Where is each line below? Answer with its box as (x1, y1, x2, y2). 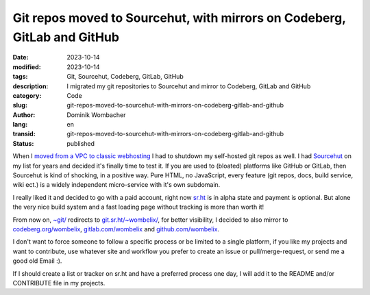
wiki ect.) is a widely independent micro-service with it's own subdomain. (12, 181, 221, 189)
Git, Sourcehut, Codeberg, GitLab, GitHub (66, 73, 184, 81)
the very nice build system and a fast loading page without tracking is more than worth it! (12, 203, 264, 211)
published (66, 139, 95, 147)
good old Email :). (12, 257, 62, 265)
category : (12, 91, 42, 99)
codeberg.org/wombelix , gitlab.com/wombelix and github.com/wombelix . (12, 225, 219, 233)
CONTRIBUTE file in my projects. (12, 279, 106, 287)
